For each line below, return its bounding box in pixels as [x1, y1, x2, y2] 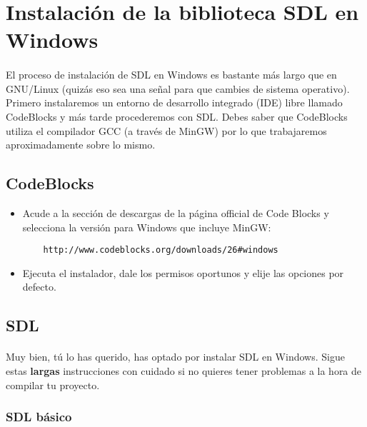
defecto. [22, 279, 56, 294]
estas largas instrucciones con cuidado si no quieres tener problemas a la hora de [6, 363, 362, 378]
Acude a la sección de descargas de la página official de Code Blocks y [22, 205, 329, 220]
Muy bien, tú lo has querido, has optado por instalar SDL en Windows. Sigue [6, 349, 345, 364]
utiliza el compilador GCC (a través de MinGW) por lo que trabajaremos [6, 123, 327, 138]
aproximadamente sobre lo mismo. [6, 137, 156, 152]
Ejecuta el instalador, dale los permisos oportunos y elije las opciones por [22, 265, 344, 280]
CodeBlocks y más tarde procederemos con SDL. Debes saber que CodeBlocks [6, 109, 348, 124]
